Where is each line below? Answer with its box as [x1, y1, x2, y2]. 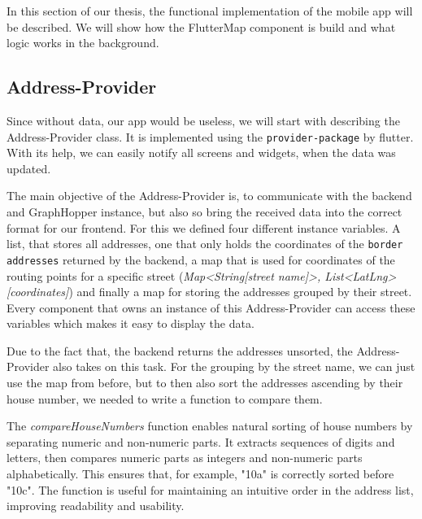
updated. [7, 159, 51, 177]
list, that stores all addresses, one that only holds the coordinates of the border [7, 235, 403, 252]
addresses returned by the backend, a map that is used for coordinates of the [7, 251, 395, 268]
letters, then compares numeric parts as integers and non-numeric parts [7, 449, 363, 466]
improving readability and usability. [7, 497, 185, 514]
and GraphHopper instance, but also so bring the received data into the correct [7, 203, 402, 220]
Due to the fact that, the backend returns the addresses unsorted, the [7, 342, 353, 359]
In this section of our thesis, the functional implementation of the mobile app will [7, 2, 413, 19]
